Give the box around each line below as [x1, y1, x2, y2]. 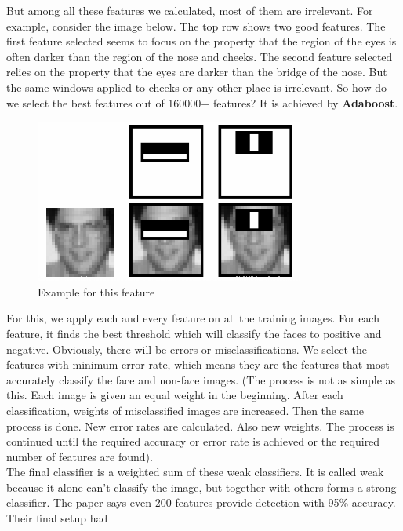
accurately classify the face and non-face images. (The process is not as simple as [6, 371, 396, 387]
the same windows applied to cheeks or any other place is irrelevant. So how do [6, 78, 387, 95]
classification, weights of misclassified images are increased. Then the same [6, 402, 365, 418]
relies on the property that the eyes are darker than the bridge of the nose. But [6, 64, 387, 80]
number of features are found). [6, 448, 153, 464]
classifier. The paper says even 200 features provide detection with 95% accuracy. [6, 494, 396, 511]
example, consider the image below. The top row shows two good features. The [6, 17, 386, 34]
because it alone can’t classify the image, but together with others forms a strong [6, 478, 397, 495]
